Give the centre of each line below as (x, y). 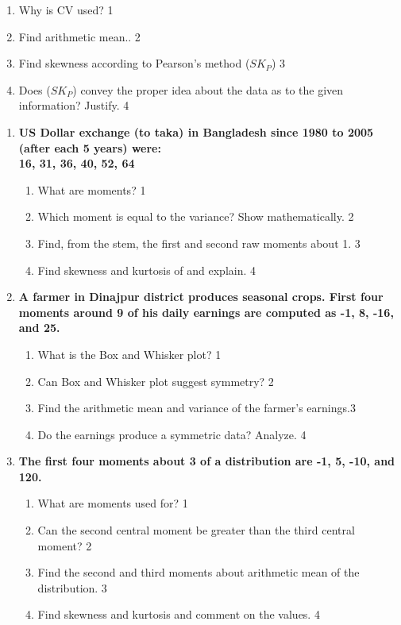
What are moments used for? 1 (113, 503)
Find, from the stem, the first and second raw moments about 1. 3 (199, 243)
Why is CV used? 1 (66, 10)
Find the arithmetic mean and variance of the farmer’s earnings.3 (197, 408)
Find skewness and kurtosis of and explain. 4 (147, 270)
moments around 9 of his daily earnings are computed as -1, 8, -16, (206, 312)
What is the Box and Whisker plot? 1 (129, 354)
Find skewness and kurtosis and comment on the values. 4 (179, 614)
